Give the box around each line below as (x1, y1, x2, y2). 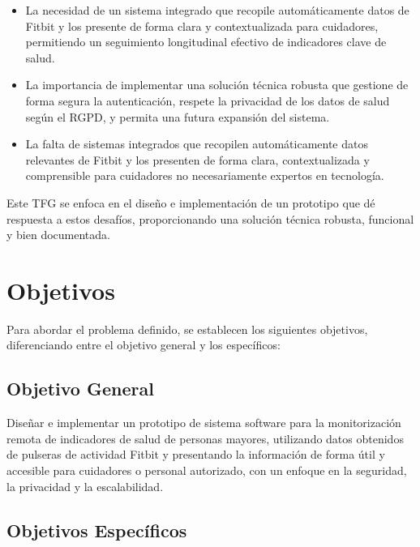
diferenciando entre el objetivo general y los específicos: (6, 336, 281, 353)
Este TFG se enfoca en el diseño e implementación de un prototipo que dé (6, 194, 375, 211)
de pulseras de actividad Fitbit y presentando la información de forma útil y (6, 446, 385, 463)
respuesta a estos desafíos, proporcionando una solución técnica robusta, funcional (6, 210, 414, 227)
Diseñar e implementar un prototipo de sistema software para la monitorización (6, 414, 401, 431)
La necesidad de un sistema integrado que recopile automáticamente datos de (25, 2, 409, 18)
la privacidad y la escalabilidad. (6, 477, 164, 494)
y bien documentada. (6, 226, 110, 243)
